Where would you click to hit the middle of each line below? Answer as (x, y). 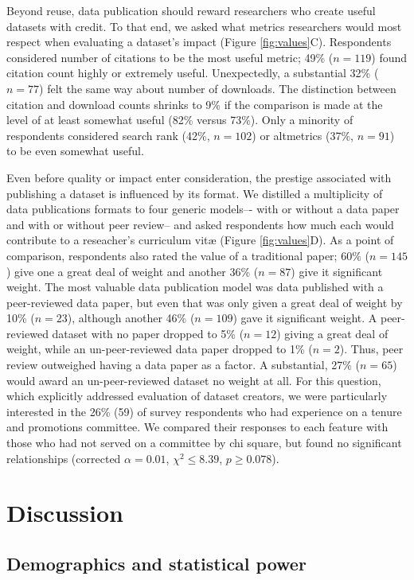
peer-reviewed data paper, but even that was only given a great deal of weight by (205, 302)
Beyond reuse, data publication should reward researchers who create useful (191, 10)
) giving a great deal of (332, 333)
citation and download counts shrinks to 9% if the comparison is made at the (195, 104)
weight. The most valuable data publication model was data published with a (195, 287)
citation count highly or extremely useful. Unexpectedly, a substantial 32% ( (193, 73)
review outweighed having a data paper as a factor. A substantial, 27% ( (184, 365)
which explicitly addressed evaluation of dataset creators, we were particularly (197, 396)
